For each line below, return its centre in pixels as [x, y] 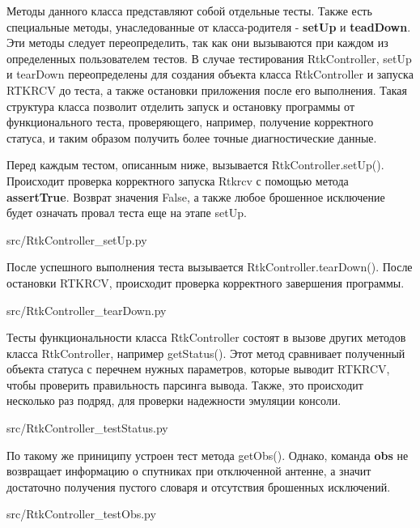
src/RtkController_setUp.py [77, 239]
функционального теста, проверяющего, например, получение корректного [190, 122]
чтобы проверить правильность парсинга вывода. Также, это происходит [185, 384]
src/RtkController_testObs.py [81, 514]
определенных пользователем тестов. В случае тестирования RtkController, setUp [209, 58]
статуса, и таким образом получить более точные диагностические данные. [192, 137]
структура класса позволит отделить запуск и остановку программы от [181, 106]
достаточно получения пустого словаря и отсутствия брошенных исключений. [199, 486]
